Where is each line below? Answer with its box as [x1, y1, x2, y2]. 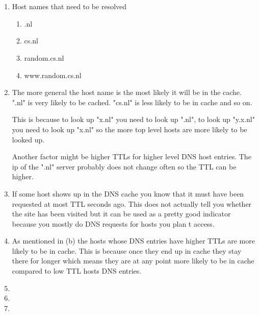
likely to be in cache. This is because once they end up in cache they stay [12, 245, 242, 256]
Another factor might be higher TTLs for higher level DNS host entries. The [12, 151, 251, 162]
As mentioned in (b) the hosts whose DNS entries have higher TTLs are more [12, 235, 255, 246]
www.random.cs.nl [24, 69, 82, 80]
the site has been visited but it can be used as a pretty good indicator [12, 208, 231, 219]
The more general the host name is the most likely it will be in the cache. [12, 87, 242, 98]
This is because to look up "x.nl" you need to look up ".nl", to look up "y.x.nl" [12, 114, 255, 125]
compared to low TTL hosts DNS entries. [12, 265, 142, 276]
